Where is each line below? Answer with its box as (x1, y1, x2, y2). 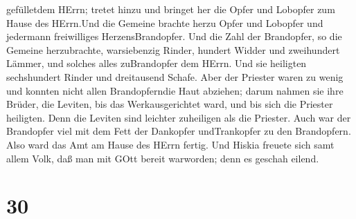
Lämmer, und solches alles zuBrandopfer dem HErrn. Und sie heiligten (6, 56, 307, 70)
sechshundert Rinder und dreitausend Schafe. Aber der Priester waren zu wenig (6, 69, 344, 84)
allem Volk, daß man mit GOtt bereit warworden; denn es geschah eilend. (6, 151, 319, 165)
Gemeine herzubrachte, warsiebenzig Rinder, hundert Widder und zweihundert (6, 42, 340, 57)
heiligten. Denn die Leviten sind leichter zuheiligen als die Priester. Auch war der (6, 110, 351, 124)
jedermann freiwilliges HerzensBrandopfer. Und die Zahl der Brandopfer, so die (6, 29, 342, 44)
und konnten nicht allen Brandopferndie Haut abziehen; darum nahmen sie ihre (6, 83, 344, 97)
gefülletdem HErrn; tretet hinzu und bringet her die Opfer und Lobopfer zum (6, 2, 335, 16)
